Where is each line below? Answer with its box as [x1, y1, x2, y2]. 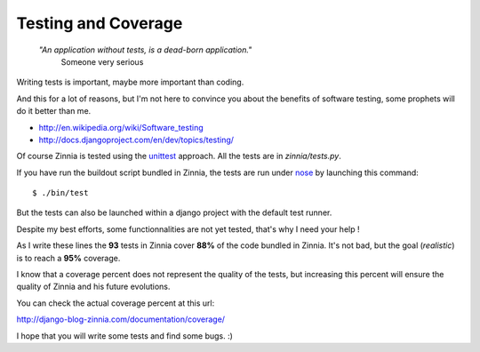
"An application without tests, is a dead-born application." [38, 44, 252, 55]
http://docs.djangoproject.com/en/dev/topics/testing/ [38, 134, 235, 145]
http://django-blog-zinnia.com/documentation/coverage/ [16, 314, 226, 324]
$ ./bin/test [32, 188, 89, 198]
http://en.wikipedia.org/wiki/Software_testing [38, 122, 204, 132]
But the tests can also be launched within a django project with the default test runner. [16, 207, 332, 218]
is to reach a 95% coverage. [16, 252, 121, 263]
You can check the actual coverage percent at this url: [16, 298, 215, 308]
